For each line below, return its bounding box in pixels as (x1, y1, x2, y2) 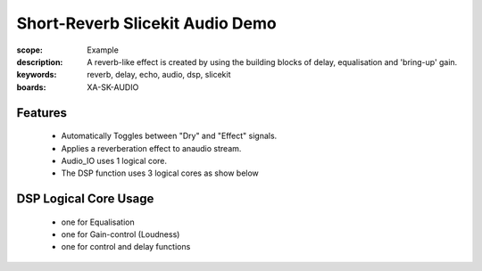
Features (16, 105, 67, 120)
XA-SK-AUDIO (87, 81, 139, 93)
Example (87, 45, 120, 55)
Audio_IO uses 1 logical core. (61, 155, 168, 166)
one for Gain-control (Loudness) (61, 229, 180, 240)
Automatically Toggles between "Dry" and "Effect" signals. (61, 130, 278, 142)
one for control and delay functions (61, 242, 191, 252)
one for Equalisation (61, 217, 135, 227)
